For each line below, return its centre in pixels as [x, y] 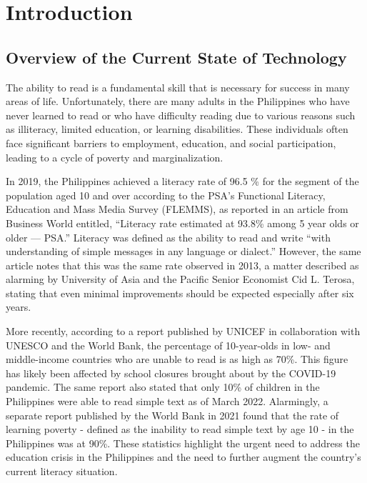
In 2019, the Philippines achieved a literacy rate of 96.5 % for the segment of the [182, 181]
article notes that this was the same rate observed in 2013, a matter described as [182, 265]
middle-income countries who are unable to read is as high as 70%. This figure [177, 359]
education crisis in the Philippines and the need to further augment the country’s [183, 457]
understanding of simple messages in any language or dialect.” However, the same [183, 251]
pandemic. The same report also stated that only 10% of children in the [163, 387]
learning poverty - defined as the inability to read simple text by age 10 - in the [180, 429]
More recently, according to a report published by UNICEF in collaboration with [183, 331]
